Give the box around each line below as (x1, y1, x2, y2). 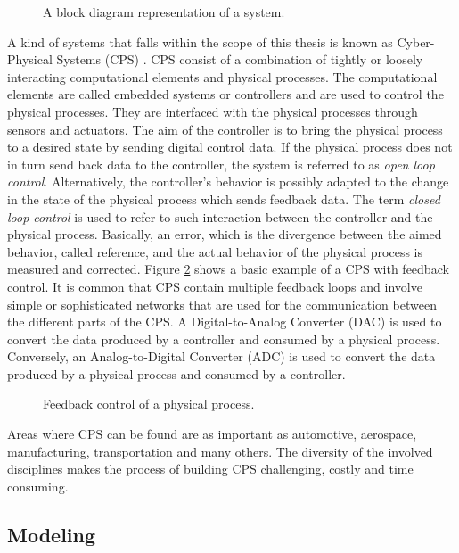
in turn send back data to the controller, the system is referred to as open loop (7, 154, 435, 173)
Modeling (7, 520, 96, 548)
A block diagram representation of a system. (43, 3, 285, 21)
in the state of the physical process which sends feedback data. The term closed (7, 189, 440, 208)
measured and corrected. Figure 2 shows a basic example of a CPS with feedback (7, 260, 449, 278)
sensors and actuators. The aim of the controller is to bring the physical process (7, 120, 443, 138)
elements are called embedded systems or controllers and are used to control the (7, 85, 444, 103)
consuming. (7, 476, 69, 495)
